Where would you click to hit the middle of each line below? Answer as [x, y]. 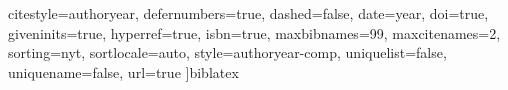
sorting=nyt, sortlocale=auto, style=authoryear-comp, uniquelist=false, [227, 52]
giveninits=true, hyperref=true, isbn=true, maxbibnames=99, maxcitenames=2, [254, 32]
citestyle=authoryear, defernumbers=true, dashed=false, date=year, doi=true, [248, 13]
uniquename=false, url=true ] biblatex [123, 71]
